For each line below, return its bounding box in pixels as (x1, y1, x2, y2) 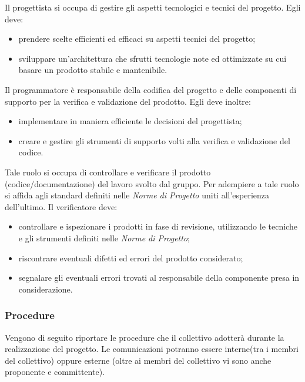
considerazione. (18, 283, 73, 295)
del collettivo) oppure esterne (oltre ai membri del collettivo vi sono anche (5, 354, 272, 366)
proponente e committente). (5, 366, 105, 378)
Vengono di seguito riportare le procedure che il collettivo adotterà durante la (5, 331, 284, 343)
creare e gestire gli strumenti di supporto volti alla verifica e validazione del (18, 134, 290, 147)
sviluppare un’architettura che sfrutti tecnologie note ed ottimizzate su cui (18, 52, 287, 64)
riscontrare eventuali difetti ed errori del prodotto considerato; (18, 251, 243, 264)
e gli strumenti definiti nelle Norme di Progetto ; (18, 231, 190, 244)
